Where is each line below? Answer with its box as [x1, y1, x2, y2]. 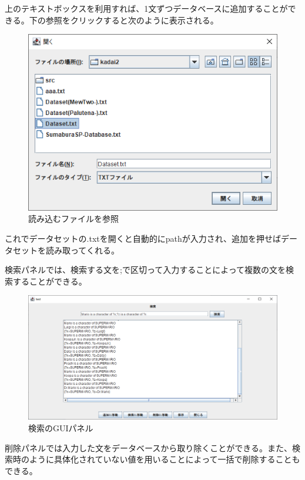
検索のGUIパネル [28, 421, 93, 434]
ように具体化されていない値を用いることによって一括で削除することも [29, 453, 300, 465]
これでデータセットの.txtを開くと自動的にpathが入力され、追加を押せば [5, 232, 281, 244]
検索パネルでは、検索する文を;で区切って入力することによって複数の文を [5, 263, 286, 276]
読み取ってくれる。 [45, 244, 119, 256]
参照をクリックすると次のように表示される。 [45, 13, 219, 26]
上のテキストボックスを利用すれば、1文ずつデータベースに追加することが [5, 2, 288, 14]
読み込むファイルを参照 [28, 212, 119, 225]
